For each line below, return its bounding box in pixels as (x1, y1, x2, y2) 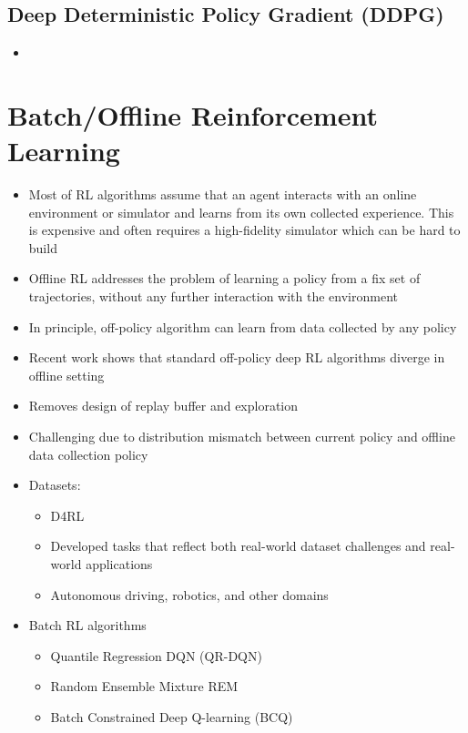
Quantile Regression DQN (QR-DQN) (50, 646, 262, 665)
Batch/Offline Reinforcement (7, 96, 378, 133)
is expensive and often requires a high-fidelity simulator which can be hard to (28, 220, 461, 239)
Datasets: (28, 475, 81, 494)
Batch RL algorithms (28, 616, 147, 635)
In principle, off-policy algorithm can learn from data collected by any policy (28, 317, 457, 336)
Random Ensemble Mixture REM (50, 677, 239, 696)
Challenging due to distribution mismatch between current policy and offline (28, 427, 455, 446)
